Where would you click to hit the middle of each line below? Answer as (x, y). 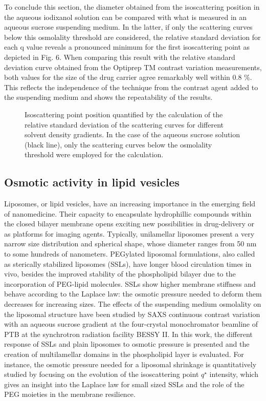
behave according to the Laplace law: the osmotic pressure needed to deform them (133, 294)
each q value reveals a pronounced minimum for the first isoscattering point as (127, 47)
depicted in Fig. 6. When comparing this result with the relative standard (120, 57)
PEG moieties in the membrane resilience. (70, 394)
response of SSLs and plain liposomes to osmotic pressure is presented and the (127, 344)
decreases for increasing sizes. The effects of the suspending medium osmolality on (133, 304)
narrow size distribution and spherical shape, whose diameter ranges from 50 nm (130, 244)
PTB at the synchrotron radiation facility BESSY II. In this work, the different (128, 334)
